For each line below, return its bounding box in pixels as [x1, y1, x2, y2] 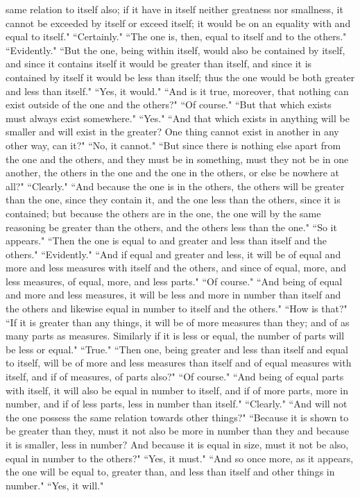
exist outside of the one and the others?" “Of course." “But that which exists [6, 97, 332, 112]
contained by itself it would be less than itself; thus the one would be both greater [6, 69, 355, 84]
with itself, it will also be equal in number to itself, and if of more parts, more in [6, 382, 348, 397]
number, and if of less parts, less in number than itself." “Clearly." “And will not [6, 396, 348, 411]
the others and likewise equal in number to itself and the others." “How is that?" [6, 301, 348, 316]
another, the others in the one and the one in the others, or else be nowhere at [6, 165, 340, 180]
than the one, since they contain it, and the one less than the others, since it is [6, 192, 341, 207]
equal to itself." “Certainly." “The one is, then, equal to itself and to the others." [6, 29, 347, 44]
